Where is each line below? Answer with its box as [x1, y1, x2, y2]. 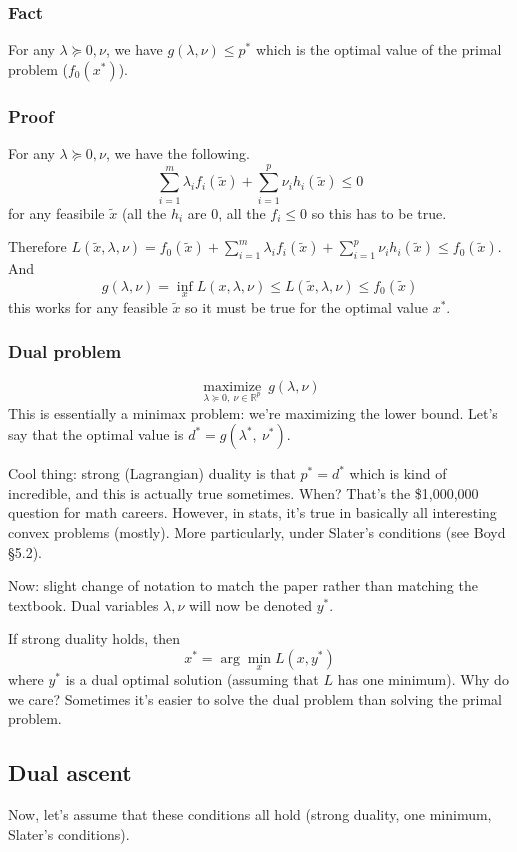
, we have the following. [106, 143, 250, 164]
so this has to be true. [311, 202, 447, 223]
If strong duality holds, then [8, 628, 181, 649]
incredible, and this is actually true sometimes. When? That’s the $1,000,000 [8, 482, 479, 503]
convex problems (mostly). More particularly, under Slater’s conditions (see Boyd [8, 521, 506, 542]
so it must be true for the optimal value [185, 296, 428, 317]
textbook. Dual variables [8, 594, 159, 615]
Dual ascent [8, 757, 132, 788]
